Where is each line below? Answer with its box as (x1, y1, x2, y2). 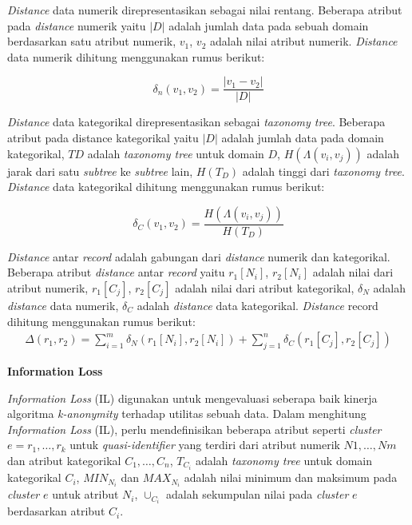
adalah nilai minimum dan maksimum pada (184, 469, 398, 486)
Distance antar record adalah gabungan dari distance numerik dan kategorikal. (7, 248, 390, 264)
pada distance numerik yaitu (7, 17, 146, 34)
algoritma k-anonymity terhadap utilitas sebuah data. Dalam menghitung (7, 405, 366, 422)
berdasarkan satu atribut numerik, (7, 33, 176, 50)
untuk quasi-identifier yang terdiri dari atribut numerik (69, 436, 340, 453)
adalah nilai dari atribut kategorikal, (175, 280, 355, 296)
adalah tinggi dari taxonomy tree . (242, 162, 405, 179)
